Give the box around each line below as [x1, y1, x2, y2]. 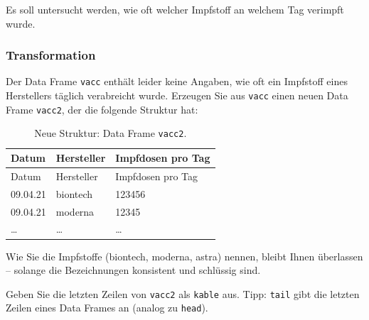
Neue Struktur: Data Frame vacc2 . [34, 126, 187, 140]
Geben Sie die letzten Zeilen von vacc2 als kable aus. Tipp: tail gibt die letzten [6, 286, 360, 301]
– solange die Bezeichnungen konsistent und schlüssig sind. [6, 263, 261, 277]
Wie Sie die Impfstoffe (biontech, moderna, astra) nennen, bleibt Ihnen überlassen [6, 248, 363, 263]
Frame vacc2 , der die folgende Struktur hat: [6, 101, 198, 116]
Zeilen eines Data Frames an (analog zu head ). [6, 300, 208, 315]
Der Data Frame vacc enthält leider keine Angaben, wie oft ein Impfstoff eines [6, 74, 348, 89]
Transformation [6, 46, 96, 64]
